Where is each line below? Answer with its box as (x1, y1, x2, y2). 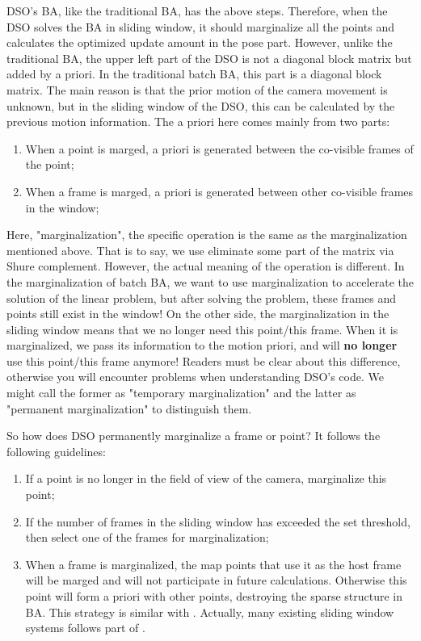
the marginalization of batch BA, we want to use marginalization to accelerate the (6, 273, 414, 290)
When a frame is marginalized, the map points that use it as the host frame (25, 555, 402, 572)
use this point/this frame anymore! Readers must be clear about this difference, (6, 352, 401, 369)
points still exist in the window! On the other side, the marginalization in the (6, 305, 389, 322)
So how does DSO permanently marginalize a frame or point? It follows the (6, 427, 381, 444)
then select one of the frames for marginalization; (25, 529, 269, 546)
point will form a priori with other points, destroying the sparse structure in (25, 588, 403, 604)
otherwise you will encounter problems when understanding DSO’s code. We (6, 368, 384, 385)
